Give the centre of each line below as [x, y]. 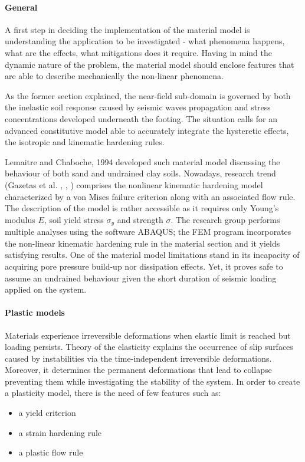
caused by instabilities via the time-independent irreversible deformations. [138, 358]
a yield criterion [47, 413]
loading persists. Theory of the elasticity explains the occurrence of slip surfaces [149, 347]
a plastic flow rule [51, 452]
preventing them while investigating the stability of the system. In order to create [152, 381]
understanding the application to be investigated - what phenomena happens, [145, 41]
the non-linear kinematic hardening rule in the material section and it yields [142, 243]
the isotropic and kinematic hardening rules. [85, 142]
